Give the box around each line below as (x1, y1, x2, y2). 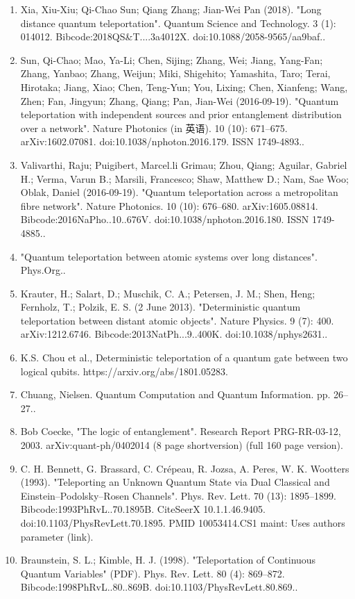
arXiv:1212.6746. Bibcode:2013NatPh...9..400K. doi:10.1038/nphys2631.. (20, 327, 328, 341)
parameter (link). (20, 529, 94, 543)
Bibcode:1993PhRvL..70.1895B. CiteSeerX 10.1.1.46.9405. (20, 502, 266, 516)
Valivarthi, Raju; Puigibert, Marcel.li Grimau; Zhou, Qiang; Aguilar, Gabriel (20, 157, 347, 172)
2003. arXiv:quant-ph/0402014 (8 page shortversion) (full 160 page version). (20, 438, 343, 452)
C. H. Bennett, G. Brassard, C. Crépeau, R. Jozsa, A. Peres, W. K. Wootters (20, 461, 349, 475)
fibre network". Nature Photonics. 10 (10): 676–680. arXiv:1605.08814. (20, 198, 318, 213)
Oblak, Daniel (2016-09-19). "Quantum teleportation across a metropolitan (20, 185, 338, 199)
